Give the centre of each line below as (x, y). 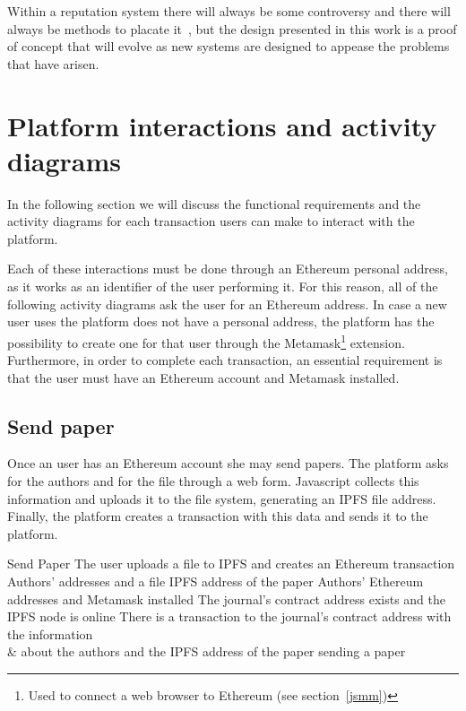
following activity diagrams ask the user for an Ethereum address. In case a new (227, 303)
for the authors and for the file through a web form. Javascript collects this (213, 481)
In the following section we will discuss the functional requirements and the (214, 203)
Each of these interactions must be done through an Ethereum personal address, (228, 269)
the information (50, 633)
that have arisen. (53, 63)
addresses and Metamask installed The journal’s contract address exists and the (226, 598)
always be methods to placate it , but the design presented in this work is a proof (232, 28)
